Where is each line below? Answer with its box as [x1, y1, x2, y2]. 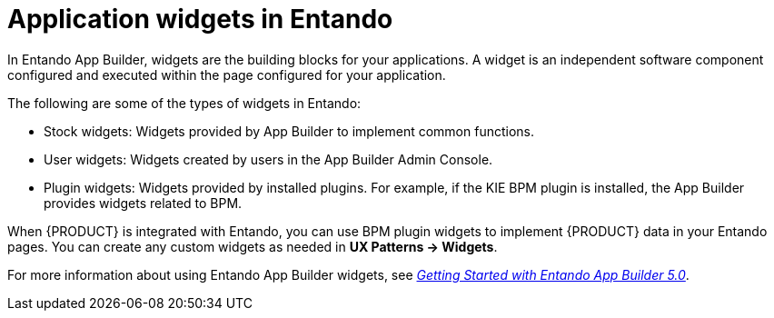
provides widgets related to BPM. [44, 194, 243, 211]
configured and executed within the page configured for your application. [7, 66, 446, 83]
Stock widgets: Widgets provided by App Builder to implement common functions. [44, 123, 535, 139]
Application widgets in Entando [7, 4, 393, 35]
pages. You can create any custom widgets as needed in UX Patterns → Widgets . [7, 238, 498, 254]
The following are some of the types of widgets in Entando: [7, 94, 362, 111]
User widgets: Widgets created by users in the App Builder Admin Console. [44, 151, 493, 167]
